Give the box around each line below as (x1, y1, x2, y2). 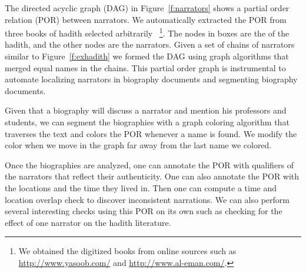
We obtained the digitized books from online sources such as (18, 245, 237, 257)
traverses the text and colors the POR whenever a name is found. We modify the (5, 127, 297, 139)
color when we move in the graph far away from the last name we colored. (5, 139, 272, 151)
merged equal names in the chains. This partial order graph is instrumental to (5, 61, 286, 74)
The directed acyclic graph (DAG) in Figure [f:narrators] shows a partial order (5, 2, 290, 14)
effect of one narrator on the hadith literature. (5, 216, 171, 228)
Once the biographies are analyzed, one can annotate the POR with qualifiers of (5, 158, 294, 171)
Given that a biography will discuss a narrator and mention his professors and (5, 104, 287, 116)
